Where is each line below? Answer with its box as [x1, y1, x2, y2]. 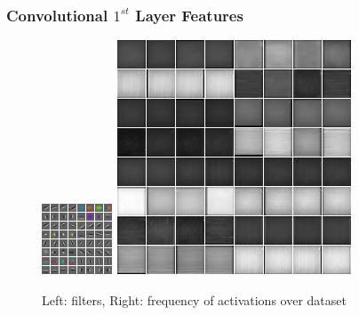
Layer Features [135, 4, 243, 26]
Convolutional [6, 4, 108, 26]
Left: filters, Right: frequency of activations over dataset [42, 290, 347, 309]
